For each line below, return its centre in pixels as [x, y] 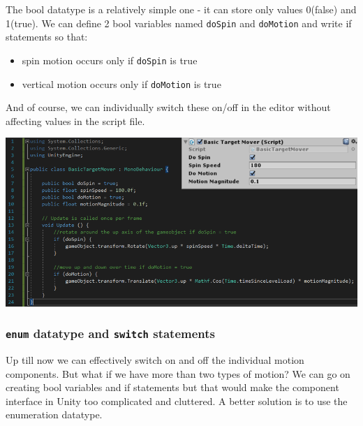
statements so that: [47, 37]
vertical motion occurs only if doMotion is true [121, 83]
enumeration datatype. [54, 414]
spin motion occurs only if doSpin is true [110, 60]
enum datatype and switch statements [111, 333]
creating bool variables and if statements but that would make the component [172, 387]
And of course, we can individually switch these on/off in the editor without [168, 107]
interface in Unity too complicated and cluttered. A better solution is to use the [177, 401]
